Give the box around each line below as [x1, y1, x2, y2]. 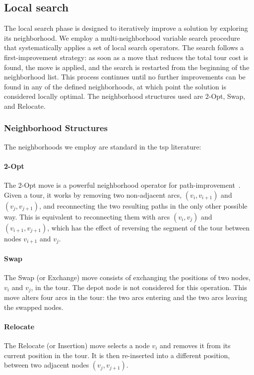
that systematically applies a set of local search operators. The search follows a [4, 42, 244, 53]
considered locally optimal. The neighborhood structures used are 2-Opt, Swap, [4, 91, 246, 101]
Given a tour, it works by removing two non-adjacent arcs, [4, 189, 182, 200]
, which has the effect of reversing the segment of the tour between [47, 222, 250, 232]
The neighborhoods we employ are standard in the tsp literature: [4, 141, 201, 151]
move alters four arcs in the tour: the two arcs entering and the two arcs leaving [4, 292, 248, 302]
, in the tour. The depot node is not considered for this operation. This [31, 282, 247, 292]
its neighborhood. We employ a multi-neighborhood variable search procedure [4, 32, 240, 43]
